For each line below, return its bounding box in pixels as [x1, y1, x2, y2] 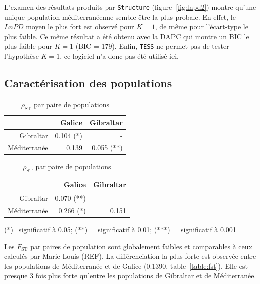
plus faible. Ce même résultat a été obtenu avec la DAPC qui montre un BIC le [4, 31, 249, 41]
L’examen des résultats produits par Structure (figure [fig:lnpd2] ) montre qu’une [4, 2, 256, 12]
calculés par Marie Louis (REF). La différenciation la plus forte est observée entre [4, 251, 256, 261]
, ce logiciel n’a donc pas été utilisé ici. [60, 51, 179, 61]
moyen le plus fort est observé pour [26, 21, 134, 32]
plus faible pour [4, 41, 52, 51]
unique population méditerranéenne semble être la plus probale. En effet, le [4, 11, 236, 22]
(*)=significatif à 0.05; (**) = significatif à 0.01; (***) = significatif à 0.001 [4, 224, 236, 235]
